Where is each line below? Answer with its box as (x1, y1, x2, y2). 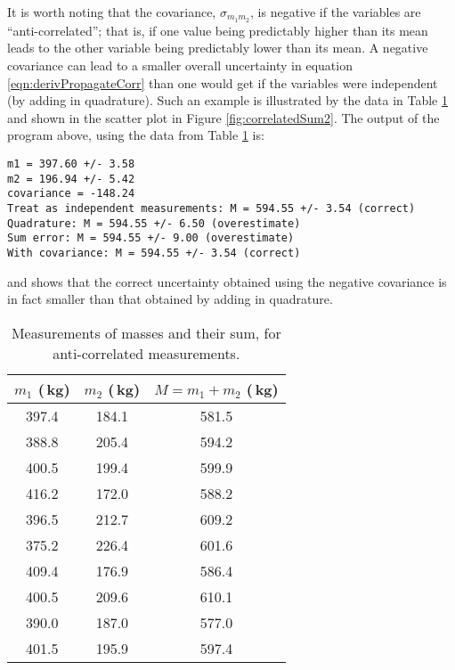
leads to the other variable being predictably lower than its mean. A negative (7, 38, 428, 57)
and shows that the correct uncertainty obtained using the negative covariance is (7, 272, 447, 290)
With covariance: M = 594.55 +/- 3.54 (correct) (7, 246, 301, 259)
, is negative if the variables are (250, 3, 421, 20)
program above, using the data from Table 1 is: (7, 126, 264, 144)
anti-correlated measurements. (53, 342, 240, 364)
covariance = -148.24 (7, 187, 135, 200)
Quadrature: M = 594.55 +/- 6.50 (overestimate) (7, 217, 301, 230)
